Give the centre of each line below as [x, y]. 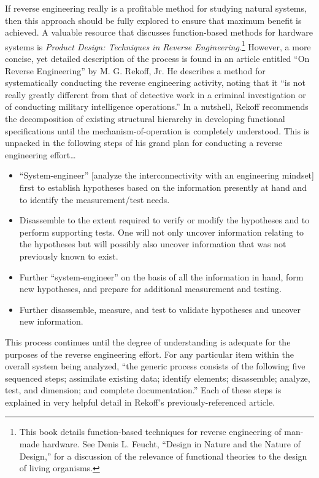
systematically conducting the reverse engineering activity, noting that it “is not [156, 83]
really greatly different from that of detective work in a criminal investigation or [156, 94]
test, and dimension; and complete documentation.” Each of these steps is [143, 390]
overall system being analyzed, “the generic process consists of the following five [155, 366]
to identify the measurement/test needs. [94, 199]
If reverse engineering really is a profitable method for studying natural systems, [156, 8]
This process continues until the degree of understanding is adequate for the [148, 341]
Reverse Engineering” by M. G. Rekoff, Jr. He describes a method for [135, 70]
